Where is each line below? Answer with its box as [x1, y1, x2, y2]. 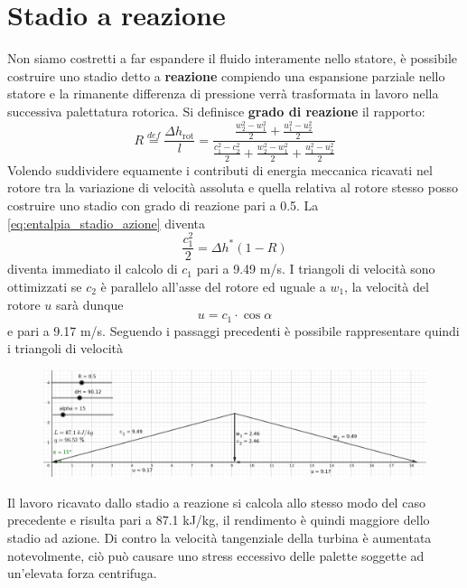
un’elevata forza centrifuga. [7, 564, 157, 583]
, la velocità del [344, 277, 429, 296]
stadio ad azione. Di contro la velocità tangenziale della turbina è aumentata [7, 528, 432, 547]
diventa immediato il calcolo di [7, 259, 178, 278]
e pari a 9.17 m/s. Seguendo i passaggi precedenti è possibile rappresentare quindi [7, 321, 460, 340]
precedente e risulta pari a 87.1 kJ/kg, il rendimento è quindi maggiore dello [7, 510, 430, 529]
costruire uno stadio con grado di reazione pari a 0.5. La [7, 195, 319, 214]
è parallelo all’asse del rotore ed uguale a [100, 277, 326, 296]
